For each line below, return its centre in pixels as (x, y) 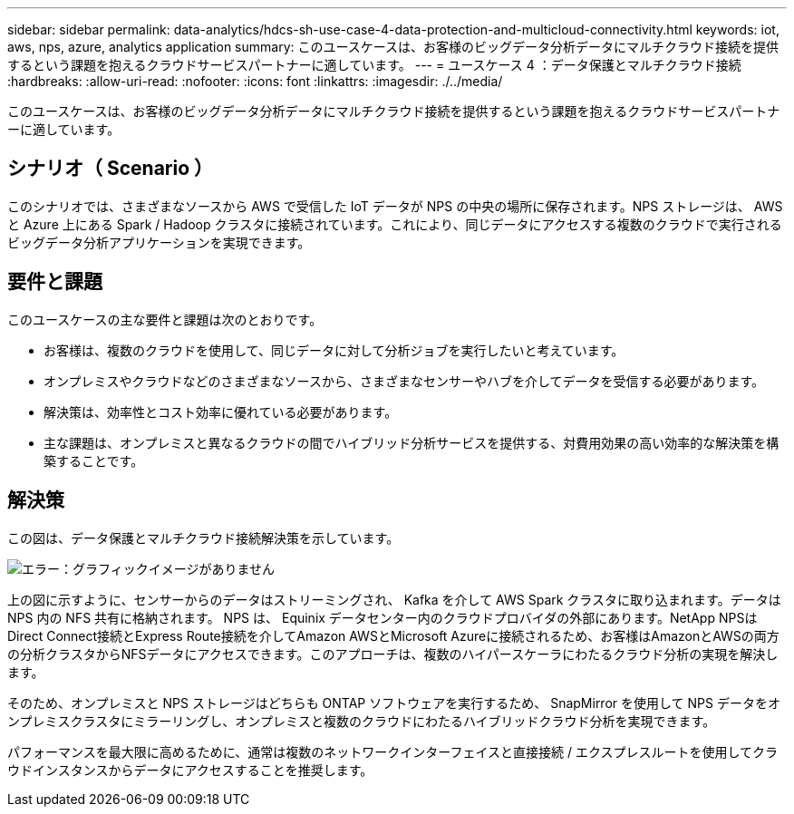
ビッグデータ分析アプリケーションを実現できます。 (159, 242)
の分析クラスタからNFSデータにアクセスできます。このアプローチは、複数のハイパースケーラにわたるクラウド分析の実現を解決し (393, 654)
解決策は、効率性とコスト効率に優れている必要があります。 (221, 412)
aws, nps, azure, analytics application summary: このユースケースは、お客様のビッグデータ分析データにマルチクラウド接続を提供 (393, 47)
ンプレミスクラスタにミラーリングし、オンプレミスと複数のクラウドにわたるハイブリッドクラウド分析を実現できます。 (362, 721)
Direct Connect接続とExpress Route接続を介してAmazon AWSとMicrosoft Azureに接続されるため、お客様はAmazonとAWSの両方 (393, 635)
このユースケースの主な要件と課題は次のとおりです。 (165, 319)
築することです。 (94, 460)
